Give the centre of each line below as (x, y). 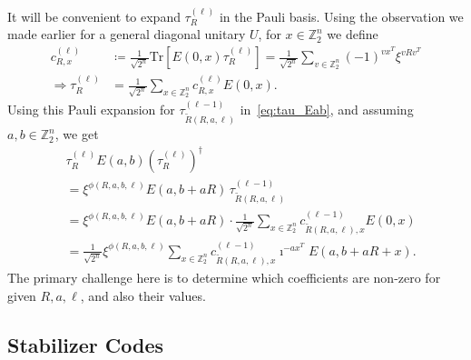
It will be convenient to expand (94, 16)
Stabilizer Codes (86, 344)
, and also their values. (143, 295)
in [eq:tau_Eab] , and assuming (327, 110)
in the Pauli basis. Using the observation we (341, 16)
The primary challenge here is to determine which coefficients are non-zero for (224, 277)
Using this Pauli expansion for (91, 110)
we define (353, 34)
